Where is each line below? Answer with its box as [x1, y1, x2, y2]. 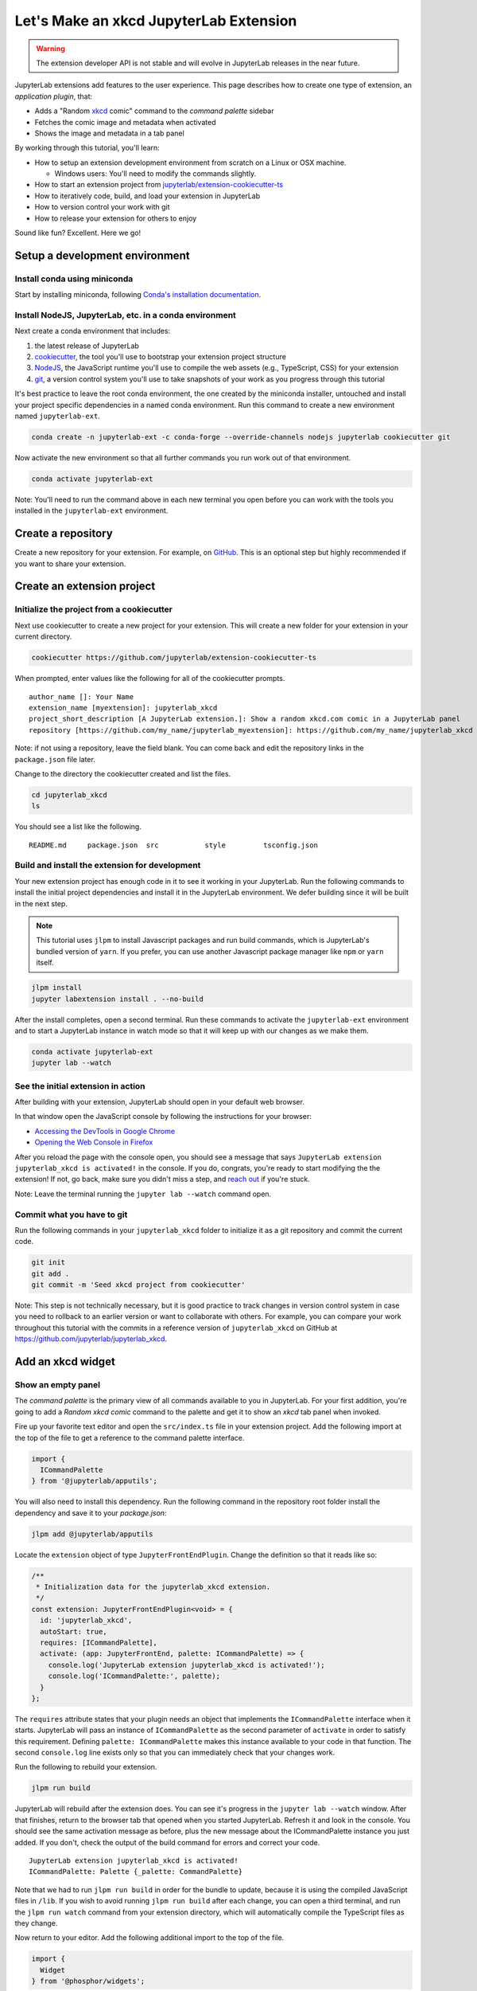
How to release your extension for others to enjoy [34, 213, 197, 223]
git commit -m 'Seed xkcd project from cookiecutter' [31, 1281, 246, 1289]
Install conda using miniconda [14, 273, 134, 284]
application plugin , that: [14, 92, 93, 101]
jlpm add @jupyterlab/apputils [31, 1529, 154, 1539]
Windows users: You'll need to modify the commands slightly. [54, 169, 257, 178]
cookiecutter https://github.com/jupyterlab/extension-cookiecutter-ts [31, 653, 317, 663]
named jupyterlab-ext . [14, 411, 101, 421]
